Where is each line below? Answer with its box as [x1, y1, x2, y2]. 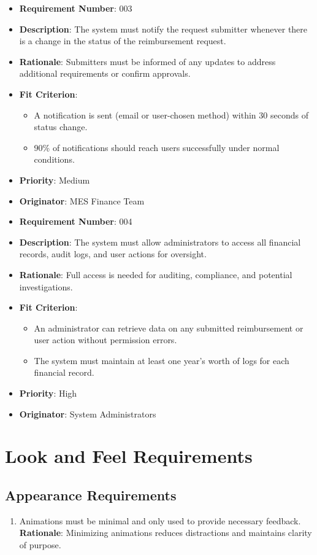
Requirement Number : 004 [19, 215, 132, 228]
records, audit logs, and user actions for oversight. [19, 247, 207, 260]
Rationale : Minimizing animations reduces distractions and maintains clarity [19, 526, 312, 539]
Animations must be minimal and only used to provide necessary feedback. [19, 514, 301, 527]
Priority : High [19, 387, 77, 400]
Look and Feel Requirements [5, 443, 253, 468]
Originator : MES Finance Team [19, 194, 145, 207]
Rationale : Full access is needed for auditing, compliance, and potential [19, 268, 292, 281]
